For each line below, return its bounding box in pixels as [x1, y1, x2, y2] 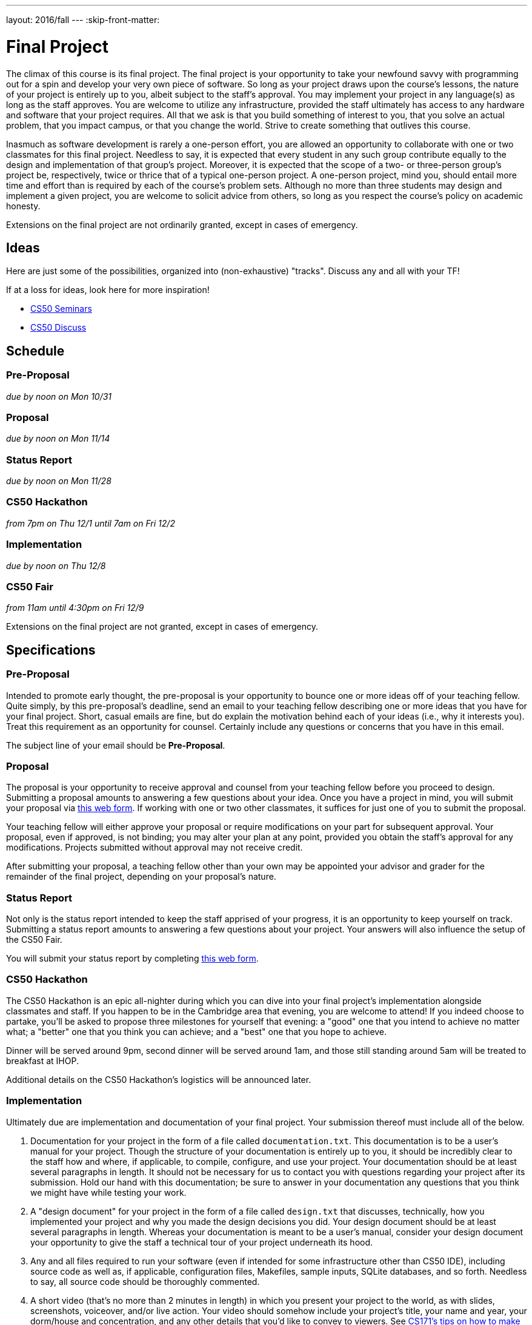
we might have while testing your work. [30, 1187, 187, 1198]
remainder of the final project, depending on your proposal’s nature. [6, 871, 276, 882]
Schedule [6, 343, 65, 359]
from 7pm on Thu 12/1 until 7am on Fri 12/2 [6, 518, 175, 528]
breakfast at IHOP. [6, 1055, 79, 1066]
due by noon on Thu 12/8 [6, 560, 106, 571]
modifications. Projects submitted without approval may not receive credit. [6, 842, 303, 853]
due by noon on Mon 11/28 [6, 476, 111, 487]
